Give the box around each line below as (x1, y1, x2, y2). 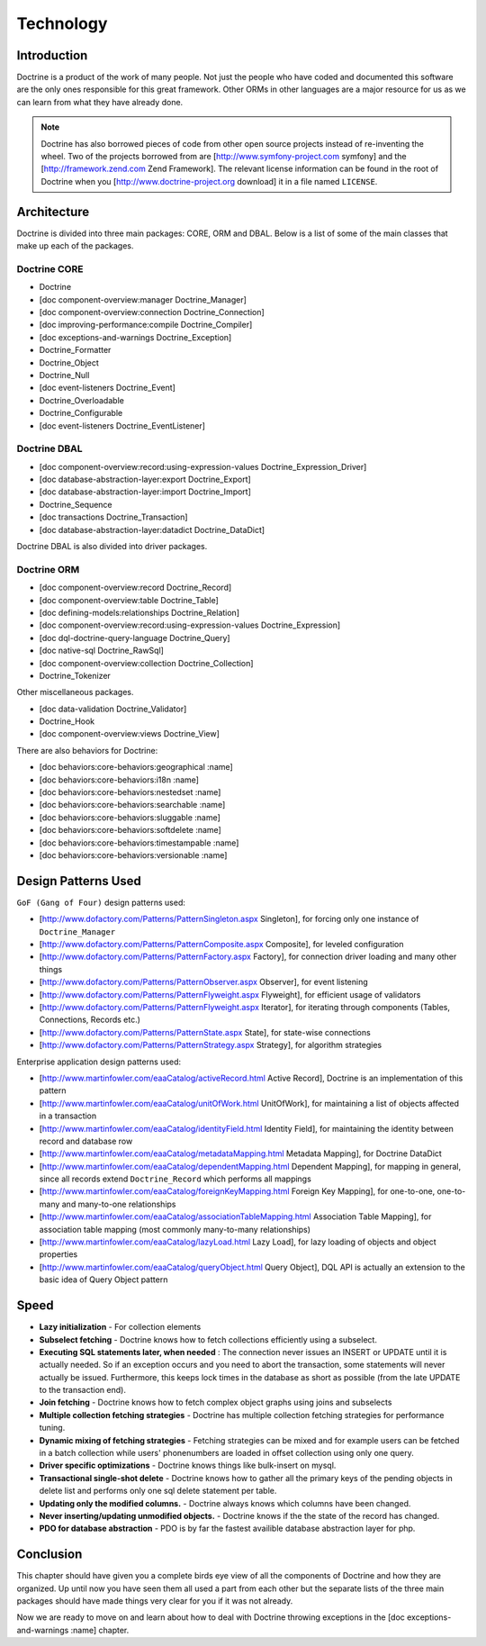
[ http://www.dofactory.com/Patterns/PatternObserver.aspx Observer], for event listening (39, 977, 368, 988)
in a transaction (39, 1110, 97, 1121)
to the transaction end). (39, 1385, 126, 1396)
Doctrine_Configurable (39, 408, 123, 419)
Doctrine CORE (16, 262, 84, 275)
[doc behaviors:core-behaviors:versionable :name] (39, 849, 228, 860)
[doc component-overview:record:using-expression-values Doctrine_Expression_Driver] (39, 461, 367, 472)
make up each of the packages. (16, 240, 134, 251)
